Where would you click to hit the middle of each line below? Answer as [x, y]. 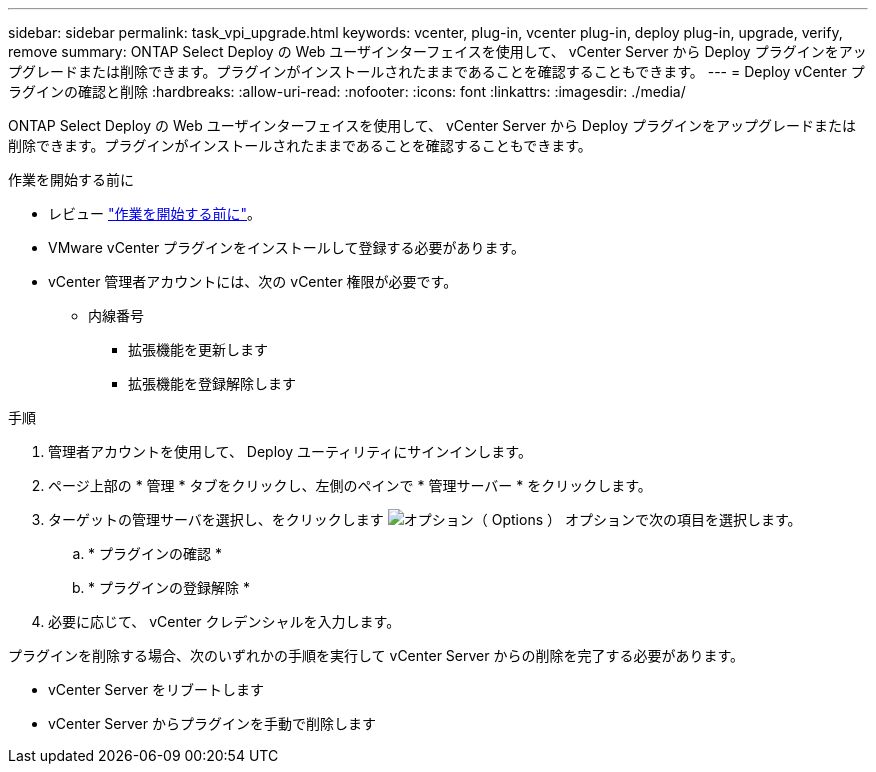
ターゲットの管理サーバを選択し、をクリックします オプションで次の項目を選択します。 [425, 519]
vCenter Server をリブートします [156, 689]
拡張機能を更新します [198, 349]
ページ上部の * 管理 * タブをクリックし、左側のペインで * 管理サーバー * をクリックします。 [350, 485]
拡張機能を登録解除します [212, 383]
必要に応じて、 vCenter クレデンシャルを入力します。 [224, 621]
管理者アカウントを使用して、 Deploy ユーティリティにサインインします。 [290, 451]
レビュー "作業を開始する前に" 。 [154, 213]
